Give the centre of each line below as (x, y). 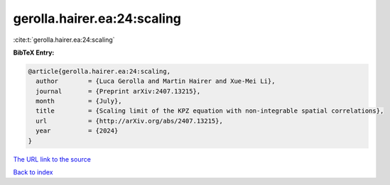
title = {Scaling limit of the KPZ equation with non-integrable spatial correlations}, (210, 111)
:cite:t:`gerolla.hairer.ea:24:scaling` (64, 40)
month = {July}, (79, 101)
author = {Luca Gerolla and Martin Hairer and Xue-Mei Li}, (156, 81)
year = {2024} (77, 131)
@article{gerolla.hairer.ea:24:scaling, (99, 71)
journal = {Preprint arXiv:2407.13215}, (118, 91)
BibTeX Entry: (34, 52)
